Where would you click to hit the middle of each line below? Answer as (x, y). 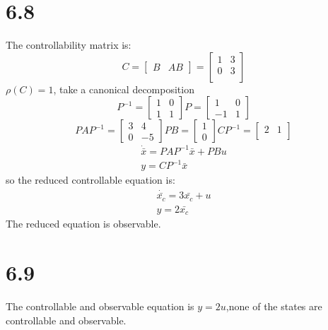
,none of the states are (274, 306)
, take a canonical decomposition (124, 89)
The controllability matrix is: (69, 45)
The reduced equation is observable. (83, 224)
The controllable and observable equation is (100, 306)
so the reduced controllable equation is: (90, 180)
